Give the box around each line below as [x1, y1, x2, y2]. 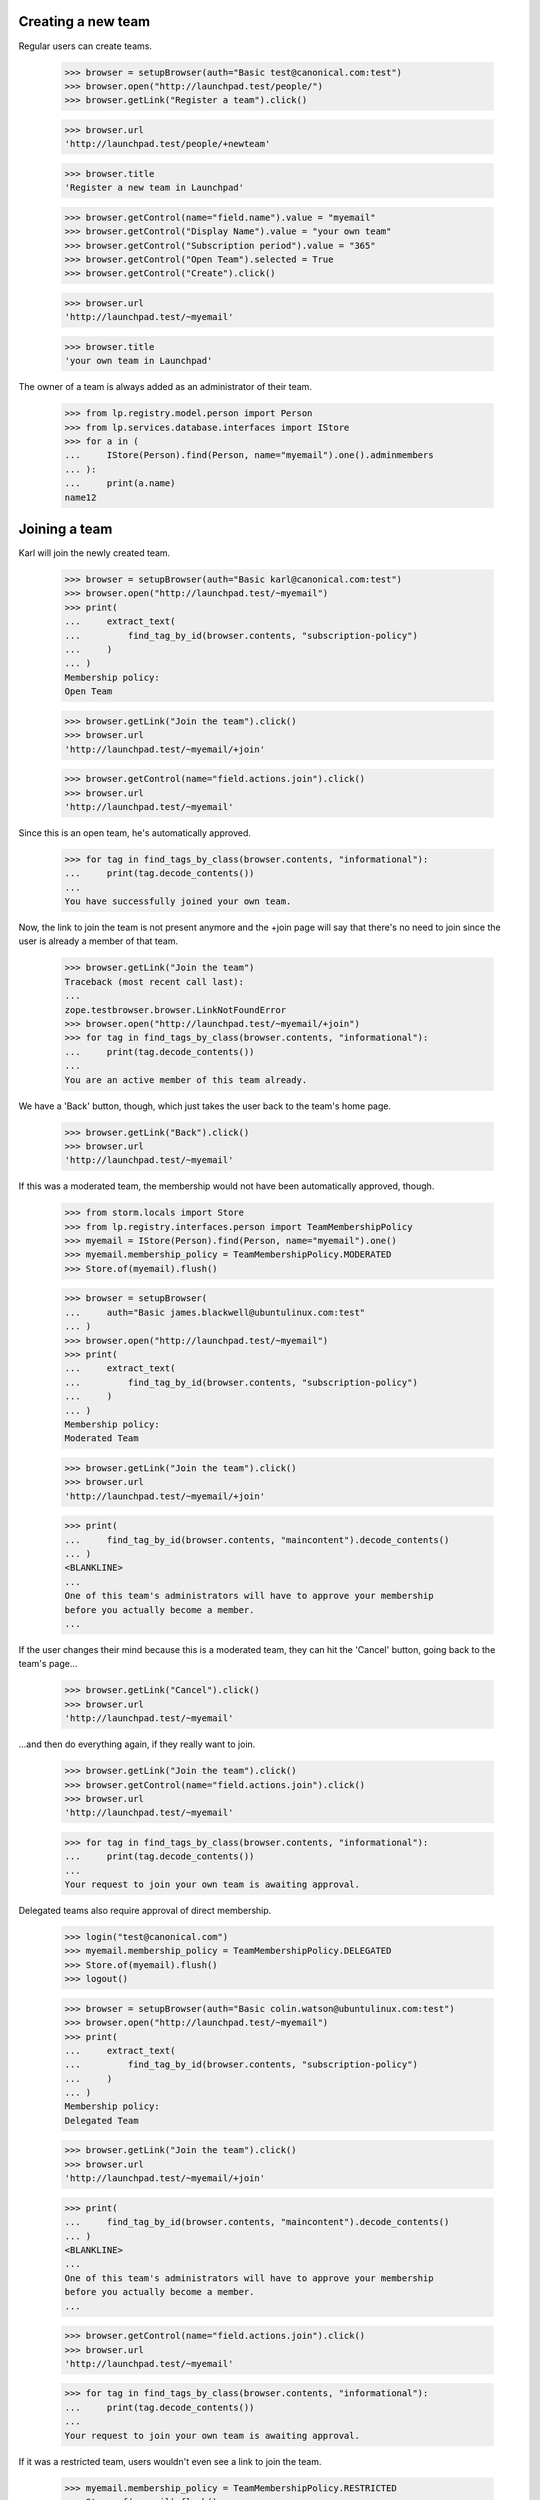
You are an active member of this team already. [64, 1074, 308, 1085]
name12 [64, 491, 97, 503]
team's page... [18, 1658, 78, 1670]
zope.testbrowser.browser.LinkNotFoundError [64, 1004, 287, 1015]
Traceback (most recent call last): [64, 976, 245, 987]
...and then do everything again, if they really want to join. [18, 1738, 256, 1750]
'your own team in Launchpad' [64, 355, 213, 367]
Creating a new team [18, 13, 151, 30]
